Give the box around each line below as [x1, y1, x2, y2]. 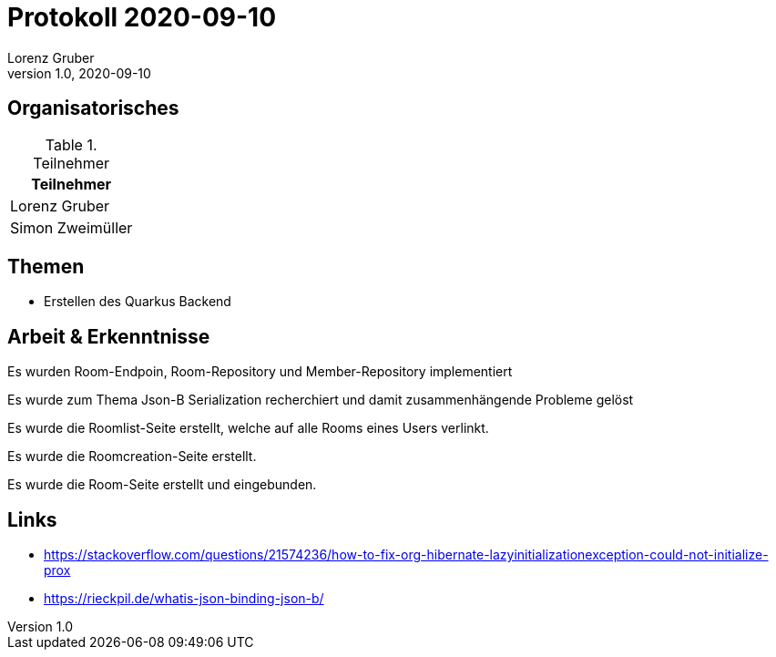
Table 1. [45, 135, 97, 154]
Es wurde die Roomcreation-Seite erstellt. [7, 448, 257, 465]
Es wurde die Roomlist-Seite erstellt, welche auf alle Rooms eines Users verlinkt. [7, 420, 489, 436]
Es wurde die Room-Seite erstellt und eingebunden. [7, 477, 317, 493]
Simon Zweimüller [10, 218, 133, 237]
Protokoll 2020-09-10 [7, 2, 277, 33]
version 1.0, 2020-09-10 [7, 65, 151, 81]
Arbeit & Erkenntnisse [7, 324, 210, 348]
